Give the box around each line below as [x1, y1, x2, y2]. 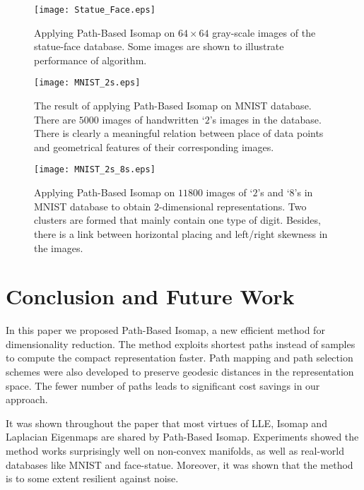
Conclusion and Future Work [6, 282, 295, 311]
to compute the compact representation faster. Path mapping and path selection [6, 350, 353, 365]
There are [34, 112, 76, 126]
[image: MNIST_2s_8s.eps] [34, 165, 155, 175]
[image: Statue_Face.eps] [34, 5, 155, 15]
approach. [6, 392, 48, 407]
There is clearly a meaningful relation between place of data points [34, 126, 324, 141]
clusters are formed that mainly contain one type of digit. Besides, [34, 213, 321, 227]
